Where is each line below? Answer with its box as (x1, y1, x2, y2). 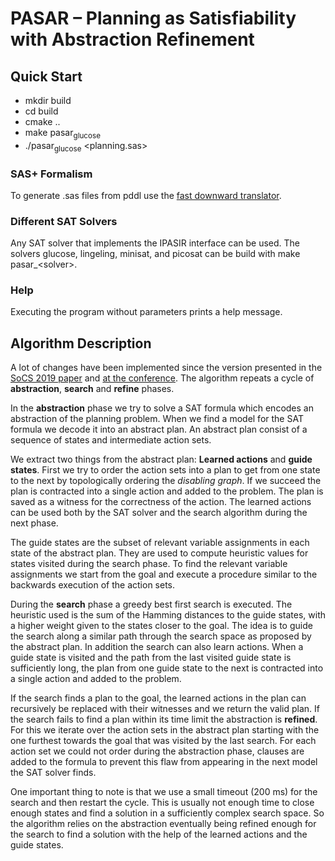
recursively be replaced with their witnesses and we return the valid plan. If (10, 703, 320, 715)
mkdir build (24, 95, 72, 106)
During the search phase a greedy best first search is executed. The (10, 598, 293, 611)
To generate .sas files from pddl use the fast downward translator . (10, 189, 282, 201)
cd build (24, 105, 59, 117)
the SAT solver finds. (10, 767, 97, 779)
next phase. (10, 517, 59, 529)
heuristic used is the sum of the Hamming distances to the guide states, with (10, 609, 326, 621)
